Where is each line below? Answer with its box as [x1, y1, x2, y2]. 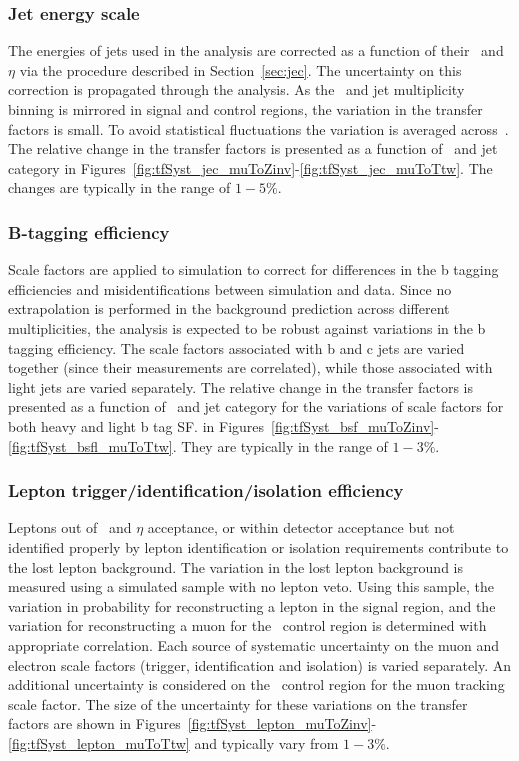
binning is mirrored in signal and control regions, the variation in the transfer [8, 99, 483, 119]
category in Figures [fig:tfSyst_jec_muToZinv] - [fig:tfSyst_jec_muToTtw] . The [8, 157, 493, 178]
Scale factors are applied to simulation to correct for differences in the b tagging [8, 259, 499, 280]
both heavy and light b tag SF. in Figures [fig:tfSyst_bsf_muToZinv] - [8, 415, 439, 436]
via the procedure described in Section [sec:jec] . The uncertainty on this [19, 59, 462, 80]
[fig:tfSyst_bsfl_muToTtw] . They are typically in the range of [8, 435, 388, 456]
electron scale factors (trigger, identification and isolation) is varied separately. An [8, 654, 512, 675]
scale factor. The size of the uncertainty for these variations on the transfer [8, 693, 468, 714]
